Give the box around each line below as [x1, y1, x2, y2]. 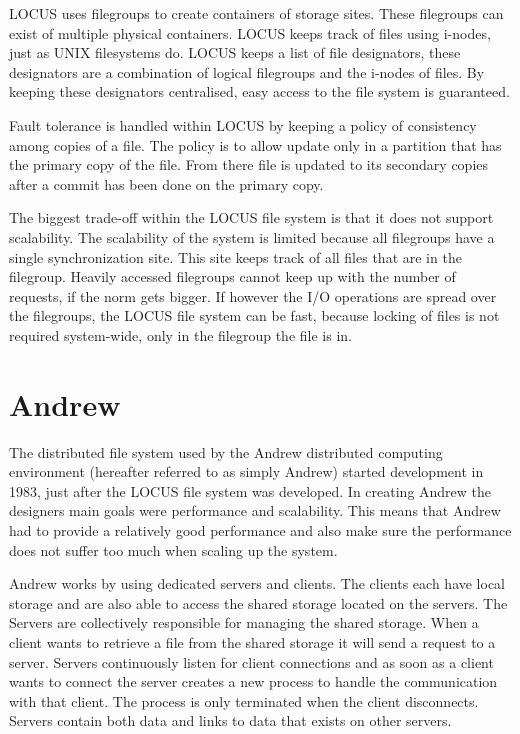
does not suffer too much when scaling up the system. [9, 539, 338, 560]
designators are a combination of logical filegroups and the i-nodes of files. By [9, 61, 485, 82]
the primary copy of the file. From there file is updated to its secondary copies [9, 154, 489, 175]
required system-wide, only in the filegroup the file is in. [9, 324, 352, 345]
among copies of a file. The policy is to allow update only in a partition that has [9, 134, 502, 155]
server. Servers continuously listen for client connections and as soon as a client [9, 651, 494, 672]
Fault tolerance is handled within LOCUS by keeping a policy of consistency [9, 114, 477, 135]
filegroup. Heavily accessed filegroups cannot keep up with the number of [9, 266, 456, 287]
